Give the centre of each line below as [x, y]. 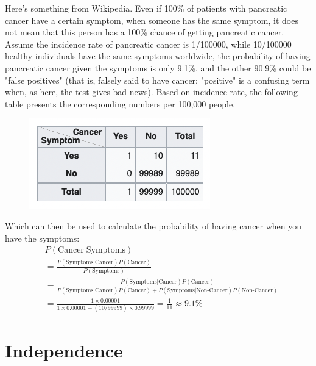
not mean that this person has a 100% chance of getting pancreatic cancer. [145, 32]
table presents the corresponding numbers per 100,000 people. [120, 103]
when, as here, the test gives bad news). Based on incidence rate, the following [151, 92]
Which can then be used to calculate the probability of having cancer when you [153, 225]
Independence [64, 350]
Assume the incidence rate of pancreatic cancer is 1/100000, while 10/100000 [148, 44]
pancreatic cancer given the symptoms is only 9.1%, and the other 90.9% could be [158, 67]
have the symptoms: [42, 238]
